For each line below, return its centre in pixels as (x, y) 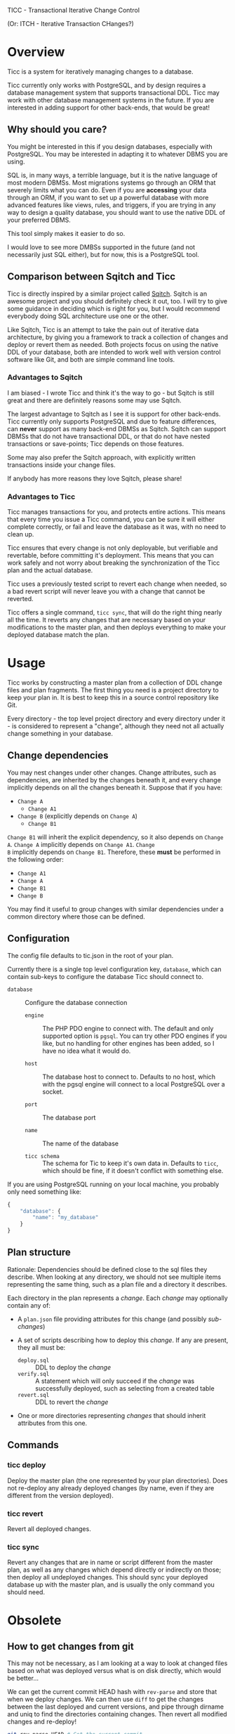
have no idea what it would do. (87, 1051)
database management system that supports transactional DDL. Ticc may (113, 92)
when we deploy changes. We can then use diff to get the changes (106, 1700)
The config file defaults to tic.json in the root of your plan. (90, 955)
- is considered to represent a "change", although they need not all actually (116, 726)
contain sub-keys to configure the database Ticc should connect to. (105, 976)
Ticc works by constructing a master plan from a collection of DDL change (115, 683)
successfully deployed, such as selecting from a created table (125, 1388)
